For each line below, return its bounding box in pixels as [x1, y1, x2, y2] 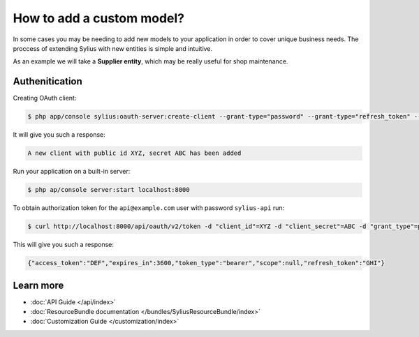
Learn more [13, 279, 64, 291]
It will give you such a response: [13, 130, 106, 139]
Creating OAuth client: [13, 94, 77, 103]
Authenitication [13, 75, 83, 87]
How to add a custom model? [13, 10, 185, 26]
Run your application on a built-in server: [13, 167, 131, 176]
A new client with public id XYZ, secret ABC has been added [27, 149, 242, 157]
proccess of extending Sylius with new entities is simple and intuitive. [13, 44, 213, 52]
